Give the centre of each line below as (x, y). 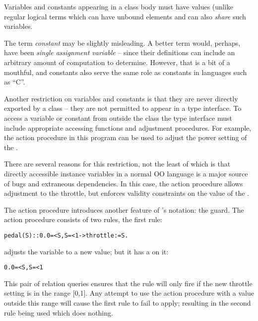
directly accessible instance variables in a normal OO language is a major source (126, 173)
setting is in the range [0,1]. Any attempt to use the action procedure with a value (129, 293)
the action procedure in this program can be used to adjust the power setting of (126, 137)
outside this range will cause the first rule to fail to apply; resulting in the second (128, 302)
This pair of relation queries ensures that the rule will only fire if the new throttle (128, 283)
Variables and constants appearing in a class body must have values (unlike (119, 6)
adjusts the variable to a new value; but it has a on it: (86, 251)
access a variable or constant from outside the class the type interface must (118, 118)
